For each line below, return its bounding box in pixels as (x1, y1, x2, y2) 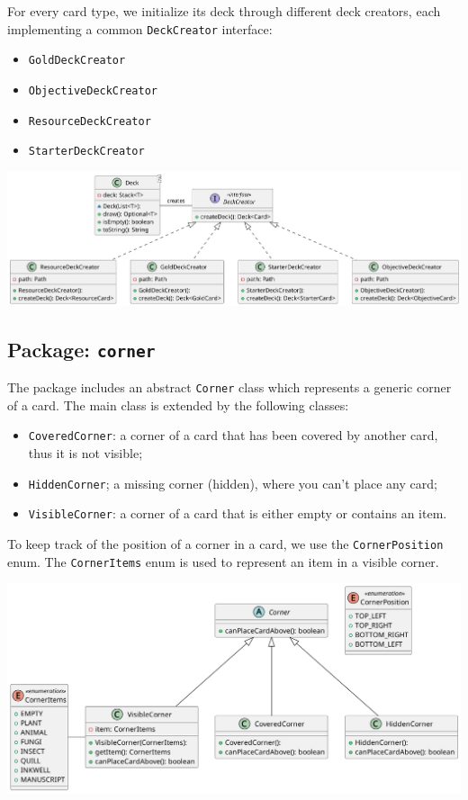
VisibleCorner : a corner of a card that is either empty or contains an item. (28, 504, 447, 523)
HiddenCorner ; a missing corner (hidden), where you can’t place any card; (28, 473, 437, 492)
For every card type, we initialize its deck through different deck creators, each (7, 2, 441, 20)
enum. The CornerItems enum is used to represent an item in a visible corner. (7, 552, 439, 571)
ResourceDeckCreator (28, 114, 151, 128)
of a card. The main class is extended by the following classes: (7, 395, 349, 414)
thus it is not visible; (28, 443, 143, 462)
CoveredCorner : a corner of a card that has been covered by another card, (28, 426, 438, 445)
